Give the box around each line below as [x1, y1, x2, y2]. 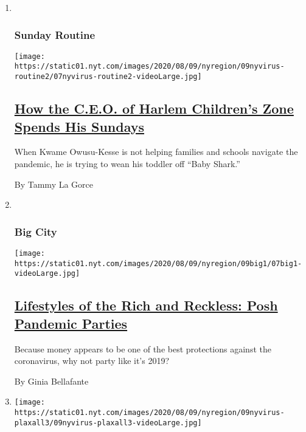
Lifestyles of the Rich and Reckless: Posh [14, 296, 278, 315]
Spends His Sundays [14, 117, 144, 135]
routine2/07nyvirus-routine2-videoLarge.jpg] [14, 72, 202, 81]
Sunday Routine [14, 27, 96, 42]
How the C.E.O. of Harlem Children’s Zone [14, 99, 294, 118]
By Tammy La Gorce [14, 177, 94, 190]
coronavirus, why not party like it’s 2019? [14, 354, 170, 367]
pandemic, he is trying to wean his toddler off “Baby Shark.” [14, 157, 240, 170]
